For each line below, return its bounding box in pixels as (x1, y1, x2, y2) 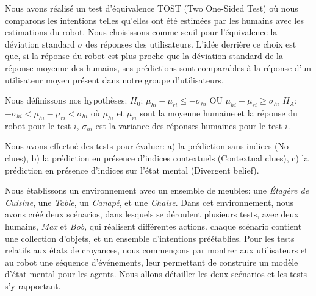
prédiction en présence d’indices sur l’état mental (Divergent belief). (5, 163, 259, 176)
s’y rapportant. (5, 279, 61, 292)
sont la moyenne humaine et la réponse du (140, 106, 298, 119)
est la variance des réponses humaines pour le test (95, 119, 282, 132)
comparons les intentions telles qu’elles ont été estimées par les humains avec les (5, 13, 304, 26)
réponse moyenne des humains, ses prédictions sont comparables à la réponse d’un (5, 61, 312, 74)
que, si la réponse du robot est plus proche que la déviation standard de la (5, 49, 283, 62)
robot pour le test (5, 119, 71, 132)
